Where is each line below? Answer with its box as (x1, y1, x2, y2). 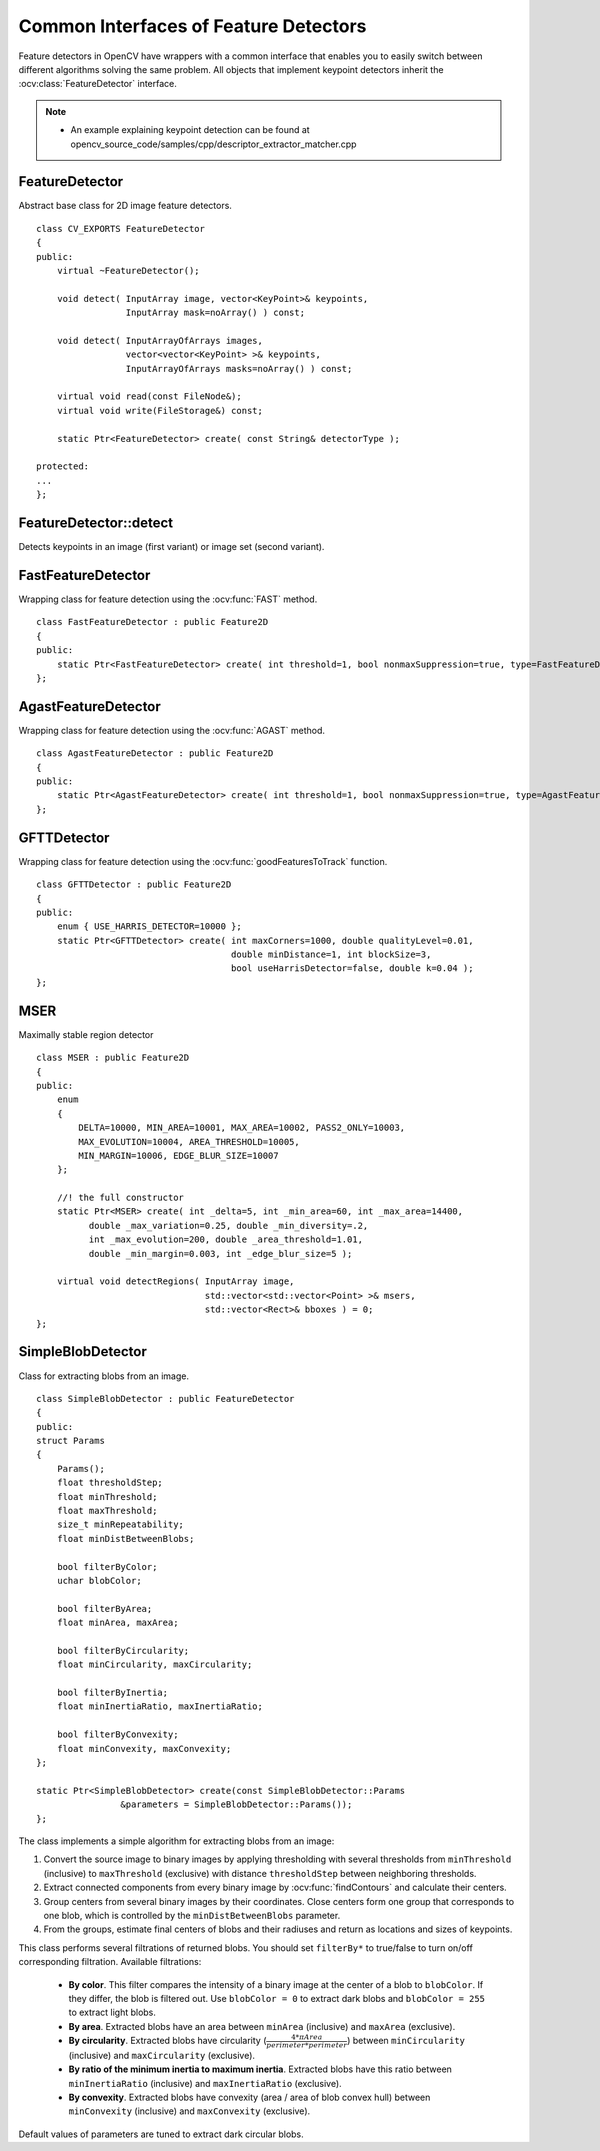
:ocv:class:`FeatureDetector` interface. (18, 78, 177, 90)
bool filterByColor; (56, 1561, 158, 1572)
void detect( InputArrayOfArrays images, (56, 335, 264, 346)
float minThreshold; (56, 1491, 158, 1502)
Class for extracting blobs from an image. (18, 1370, 190, 1382)
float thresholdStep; (56, 1477, 164, 1489)
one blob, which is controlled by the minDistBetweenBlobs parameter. (43, 1909, 341, 1921)
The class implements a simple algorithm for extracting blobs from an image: (18, 1835, 335, 1847)
